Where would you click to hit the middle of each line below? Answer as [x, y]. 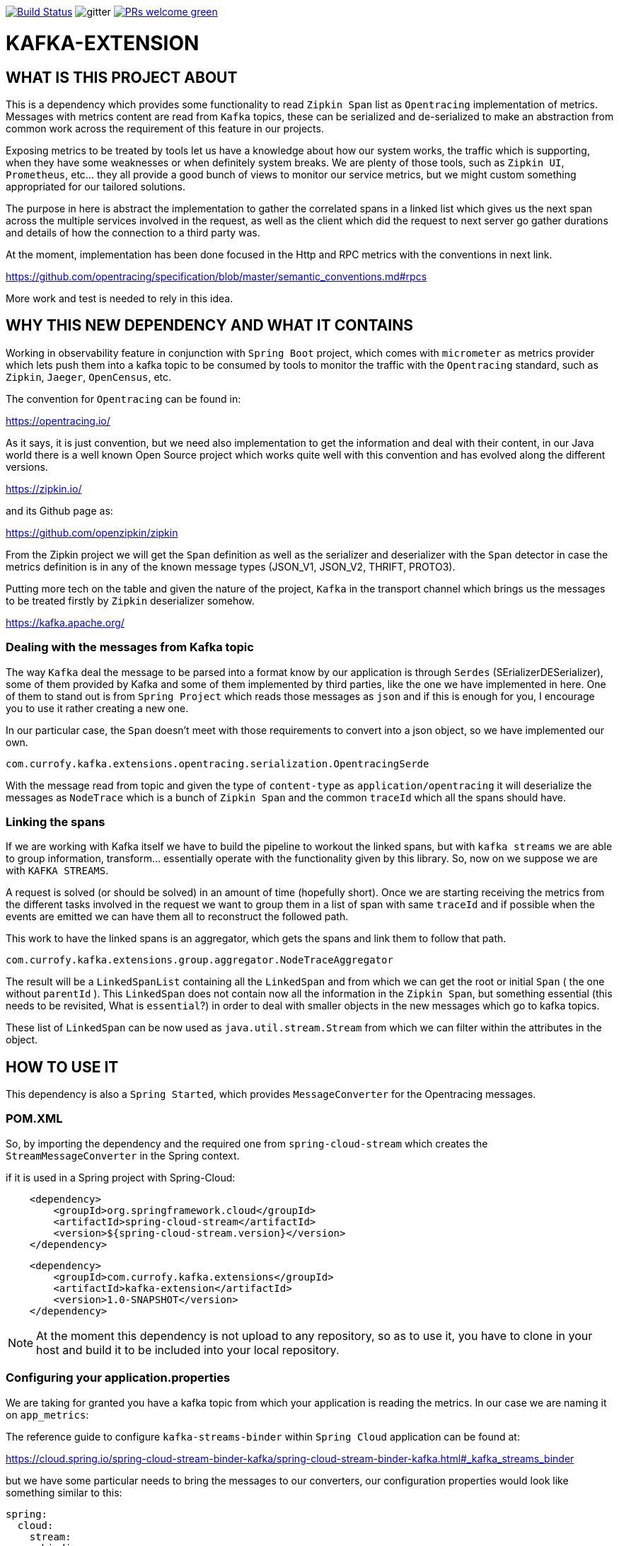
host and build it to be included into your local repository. [188, 1350]
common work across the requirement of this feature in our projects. [165, 128]
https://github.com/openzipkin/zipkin [92, 532]
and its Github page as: [59, 510]
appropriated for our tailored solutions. [96, 186]
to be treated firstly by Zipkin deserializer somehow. [130, 600]
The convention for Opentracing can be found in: [123, 399]
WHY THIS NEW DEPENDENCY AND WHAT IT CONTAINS [209, 326]
